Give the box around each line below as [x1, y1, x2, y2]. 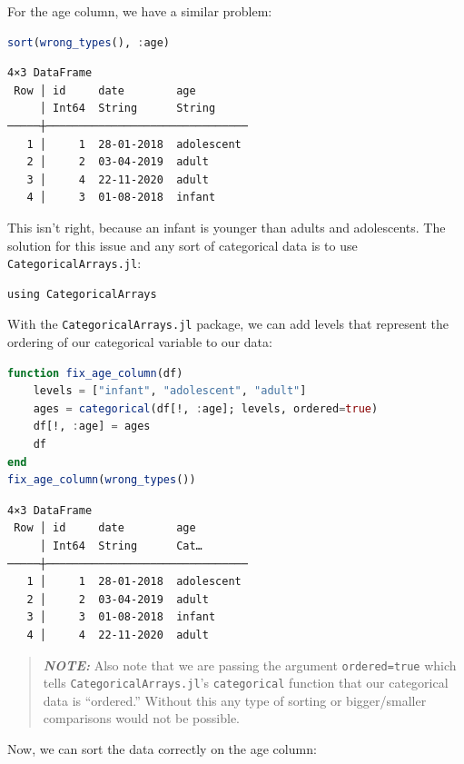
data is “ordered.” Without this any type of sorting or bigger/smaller [43, 690, 427, 709]
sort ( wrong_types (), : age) [7, 35, 171, 49]
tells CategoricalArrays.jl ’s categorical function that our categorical [43, 673, 449, 692]
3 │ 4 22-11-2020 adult [26, 173, 209, 186]
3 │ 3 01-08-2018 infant [26, 610, 216, 624]
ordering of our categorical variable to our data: [7, 332, 272, 352]
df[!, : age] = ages [33, 420, 151, 433]
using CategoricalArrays [7, 287, 157, 301]
